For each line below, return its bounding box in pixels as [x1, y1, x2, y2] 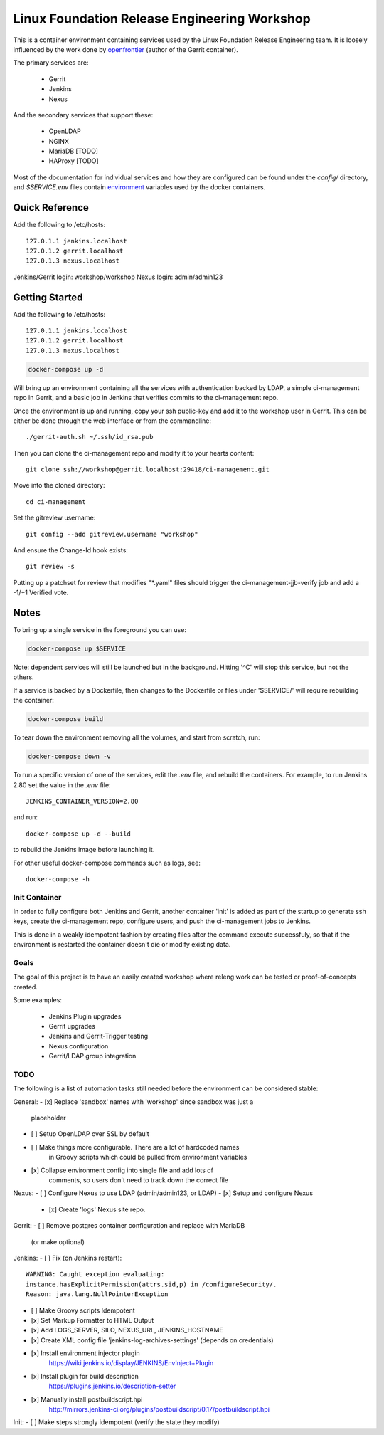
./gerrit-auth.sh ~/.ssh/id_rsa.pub [26, 433, 154, 441]
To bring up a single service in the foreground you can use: [13, 626, 186, 634]
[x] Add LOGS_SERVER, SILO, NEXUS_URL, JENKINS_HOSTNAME [31, 1326, 224, 1335]
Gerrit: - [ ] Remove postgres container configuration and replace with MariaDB [13, 1221, 245, 1230]
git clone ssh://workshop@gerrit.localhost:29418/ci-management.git [26, 466, 270, 473]
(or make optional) [31, 1237, 85, 1246]
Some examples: [13, 996, 62, 1004]
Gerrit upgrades [48, 1021, 96, 1030]
